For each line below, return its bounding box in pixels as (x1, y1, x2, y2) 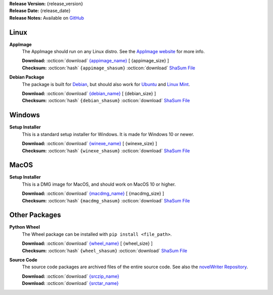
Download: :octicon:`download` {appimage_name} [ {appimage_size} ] (22, 58, 169, 64)
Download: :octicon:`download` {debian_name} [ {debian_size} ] (22, 91, 156, 97)
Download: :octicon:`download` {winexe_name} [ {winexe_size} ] (22, 141, 157, 147)
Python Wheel (9, 224, 40, 230)
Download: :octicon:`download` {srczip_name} (22, 273, 120, 279)
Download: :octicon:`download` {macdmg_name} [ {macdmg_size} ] (22, 190, 164, 197)
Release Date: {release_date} (9, 8, 71, 14)
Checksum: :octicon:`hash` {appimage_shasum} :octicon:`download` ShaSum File (22, 65, 196, 71)
